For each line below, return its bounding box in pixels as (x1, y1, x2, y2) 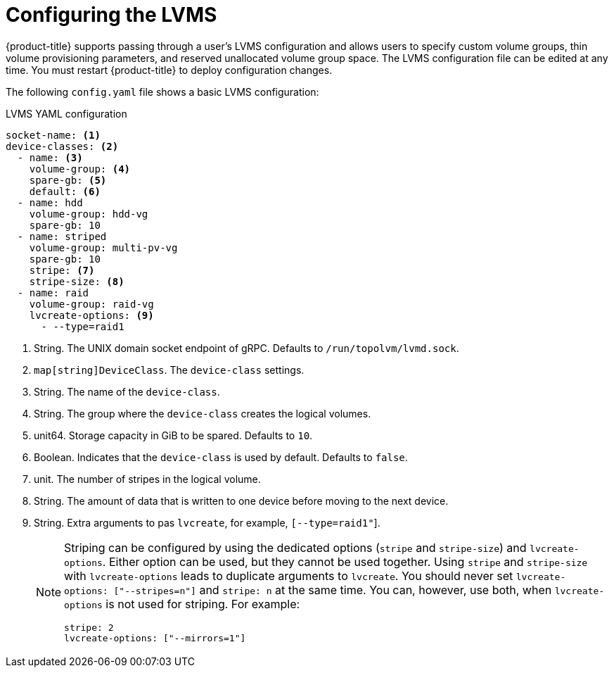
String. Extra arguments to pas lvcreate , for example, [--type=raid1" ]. (34, 516, 380, 529)
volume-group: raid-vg (29, 298, 154, 310)
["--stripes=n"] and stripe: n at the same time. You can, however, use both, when (113, 582, 552, 597)
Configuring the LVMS (6, 3, 217, 27)
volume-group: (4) (29, 163, 131, 175)
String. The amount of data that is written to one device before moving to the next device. (34, 494, 449, 507)
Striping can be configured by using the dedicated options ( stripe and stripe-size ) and (64, 540, 527, 555)
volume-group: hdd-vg (29, 208, 148, 220)
